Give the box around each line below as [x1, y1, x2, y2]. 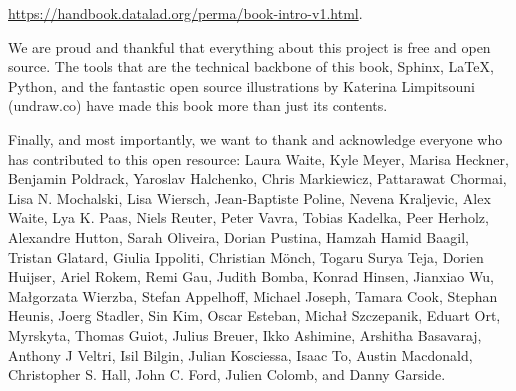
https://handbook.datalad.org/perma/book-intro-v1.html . [8, 3, 363, 23]
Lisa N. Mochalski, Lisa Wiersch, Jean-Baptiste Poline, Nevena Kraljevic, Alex [8, 187, 491, 208]
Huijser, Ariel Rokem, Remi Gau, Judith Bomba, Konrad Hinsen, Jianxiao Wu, [8, 266, 494, 287]
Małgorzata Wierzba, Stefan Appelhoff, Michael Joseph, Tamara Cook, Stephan [8, 285, 498, 306]
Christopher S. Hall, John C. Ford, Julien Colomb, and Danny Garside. [8, 364, 446, 385]
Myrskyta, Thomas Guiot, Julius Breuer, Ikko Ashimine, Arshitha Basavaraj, [8, 324, 482, 345]
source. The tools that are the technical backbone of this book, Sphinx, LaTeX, [8, 56, 494, 77]
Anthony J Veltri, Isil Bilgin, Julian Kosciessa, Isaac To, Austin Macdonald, [8, 344, 473, 365]
